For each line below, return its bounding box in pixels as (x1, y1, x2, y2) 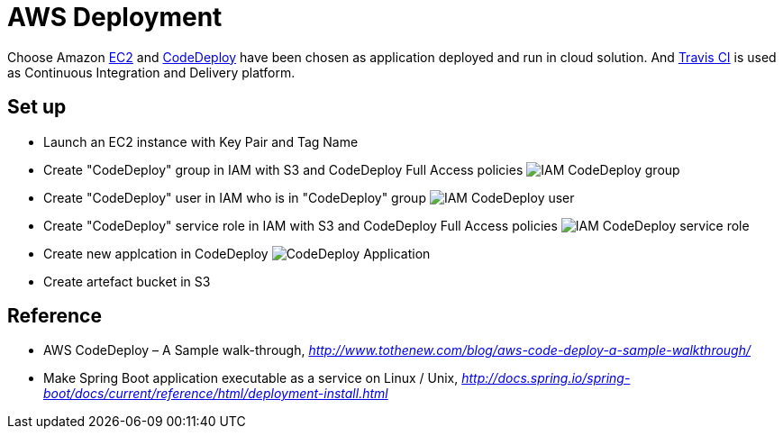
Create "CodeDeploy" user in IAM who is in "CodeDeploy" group (43, 189, 426, 205)
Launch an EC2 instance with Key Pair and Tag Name (43, 133, 359, 150)
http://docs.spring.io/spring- (461, 370, 631, 386)
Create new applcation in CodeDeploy (43, 245, 269, 261)
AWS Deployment (7, 2, 223, 32)
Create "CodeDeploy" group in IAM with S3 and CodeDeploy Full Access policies (43, 161, 524, 177)
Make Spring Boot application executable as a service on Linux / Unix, (43, 370, 459, 386)
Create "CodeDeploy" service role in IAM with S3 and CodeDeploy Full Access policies (43, 217, 558, 233)
